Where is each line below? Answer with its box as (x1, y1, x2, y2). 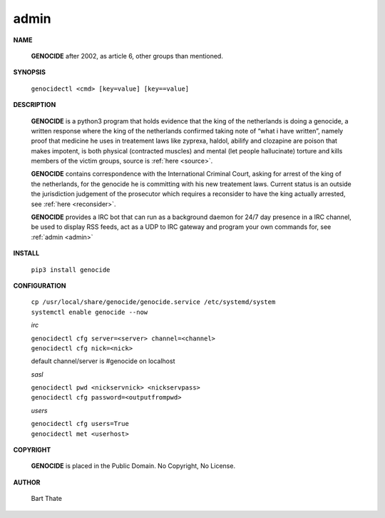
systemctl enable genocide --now (31, 308, 148, 316)
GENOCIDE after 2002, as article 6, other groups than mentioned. (31, 51, 224, 60)
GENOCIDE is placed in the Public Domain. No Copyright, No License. (31, 462, 235, 470)
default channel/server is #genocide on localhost (31, 357, 175, 365)
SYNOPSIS (13, 68, 46, 76)
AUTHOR (13, 478, 41, 487)
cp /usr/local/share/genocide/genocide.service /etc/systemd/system (31, 298, 276, 306)
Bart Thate (31, 494, 62, 503)
